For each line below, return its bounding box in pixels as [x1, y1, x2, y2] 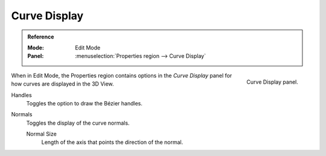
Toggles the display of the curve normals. [26, 119, 130, 126]
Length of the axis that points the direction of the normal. [41, 139, 184, 146]
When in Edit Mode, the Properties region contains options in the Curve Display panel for [11, 72, 232, 79]
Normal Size [26, 130, 57, 138]
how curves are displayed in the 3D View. [11, 80, 114, 87]
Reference [27, 33, 54, 40]
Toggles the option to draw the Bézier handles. [26, 99, 143, 107]
